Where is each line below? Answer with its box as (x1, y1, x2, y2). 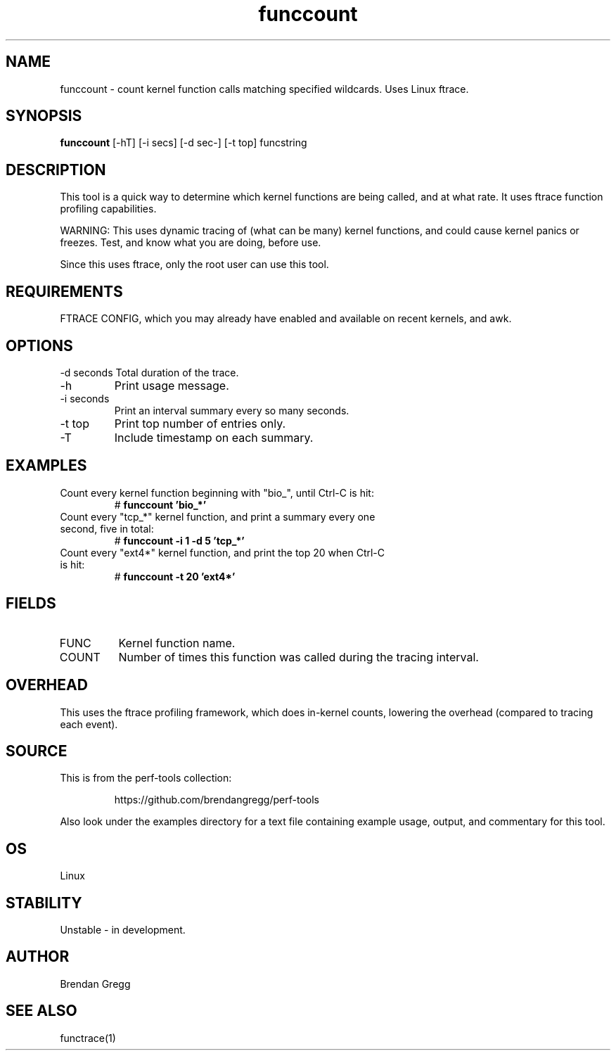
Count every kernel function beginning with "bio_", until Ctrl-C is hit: (60, 486, 374, 499)
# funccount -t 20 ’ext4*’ (114, 570, 236, 583)
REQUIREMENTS (6, 282, 123, 300)
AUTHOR (6, 948, 70, 966)
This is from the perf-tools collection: (60, 772, 232, 784)
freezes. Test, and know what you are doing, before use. (60, 236, 321, 249)
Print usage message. (114, 378, 229, 393)
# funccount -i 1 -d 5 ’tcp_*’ (114, 534, 245, 547)
